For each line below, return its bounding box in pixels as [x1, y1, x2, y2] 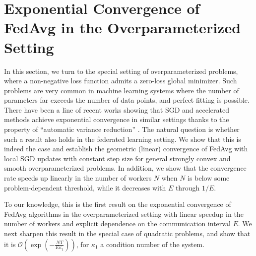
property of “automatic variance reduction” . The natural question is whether [4, 124, 240, 134]
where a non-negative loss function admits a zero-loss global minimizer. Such [4, 75, 237, 86]
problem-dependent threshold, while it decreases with [4, 182, 166, 192]
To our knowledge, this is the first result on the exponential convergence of [4, 199, 231, 209]
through [175, 182, 200, 192]
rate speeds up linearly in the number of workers [4, 173, 152, 183]
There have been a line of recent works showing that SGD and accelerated [4, 104, 230, 115]
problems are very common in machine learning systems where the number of [4, 85, 239, 95]
